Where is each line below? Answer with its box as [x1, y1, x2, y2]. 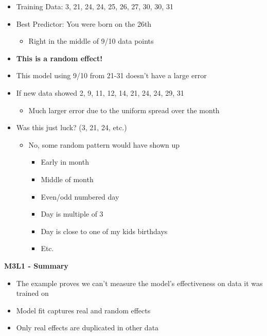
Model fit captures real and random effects [16, 305, 151, 315]
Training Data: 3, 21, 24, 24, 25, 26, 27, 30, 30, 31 [16, 1, 173, 11]
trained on [16, 288, 49, 298]
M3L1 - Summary [4, 260, 68, 271]
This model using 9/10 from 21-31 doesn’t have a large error [16, 70, 207, 81]
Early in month [41, 156, 89, 167]
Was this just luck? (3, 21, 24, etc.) [16, 122, 127, 133]
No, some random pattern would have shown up [28, 139, 180, 150]
